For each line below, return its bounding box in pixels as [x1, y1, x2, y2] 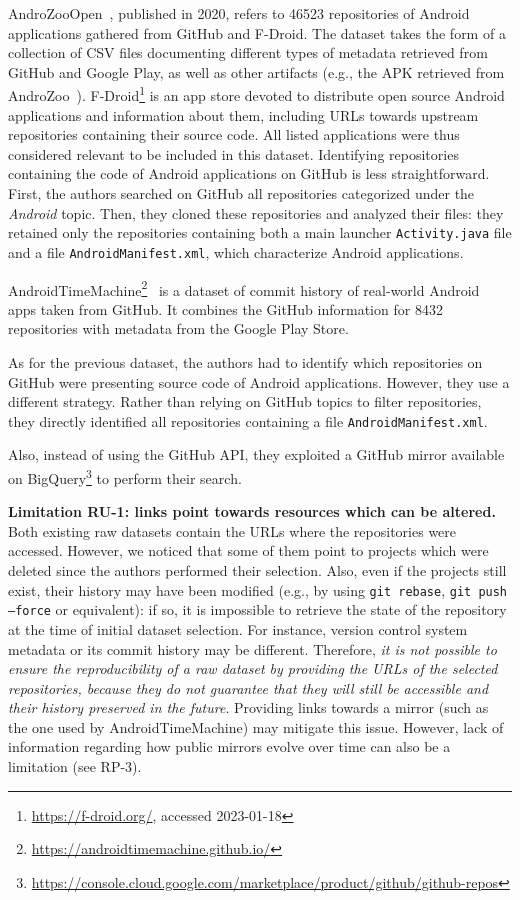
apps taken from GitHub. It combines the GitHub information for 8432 [8, 298, 443, 319]
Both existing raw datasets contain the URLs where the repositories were [8, 520, 457, 541]
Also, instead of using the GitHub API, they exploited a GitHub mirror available [8, 444, 505, 465]
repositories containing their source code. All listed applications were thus [8, 124, 460, 145]
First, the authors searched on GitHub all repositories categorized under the [8, 183, 475, 203]
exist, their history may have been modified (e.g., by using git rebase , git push [8, 579, 508, 600]
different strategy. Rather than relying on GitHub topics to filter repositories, [8, 391, 482, 412]
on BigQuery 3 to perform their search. [8, 464, 242, 488]
